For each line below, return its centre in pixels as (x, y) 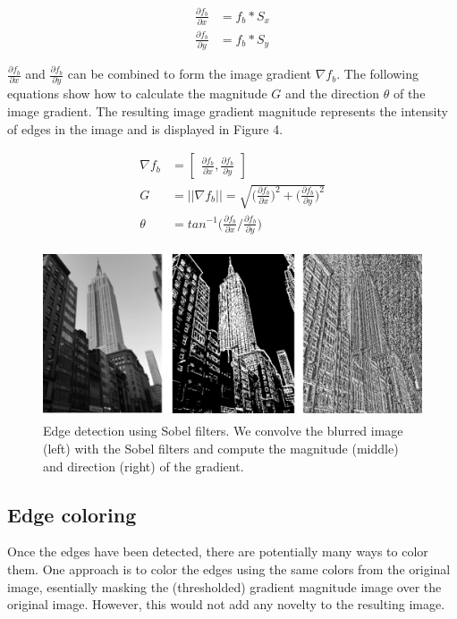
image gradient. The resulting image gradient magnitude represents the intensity (228, 111)
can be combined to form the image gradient (190, 74)
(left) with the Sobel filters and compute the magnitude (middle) (221, 449)
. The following (377, 74)
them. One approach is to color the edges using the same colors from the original (229, 569)
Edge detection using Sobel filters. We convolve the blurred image (223, 431)
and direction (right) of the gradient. (144, 466)
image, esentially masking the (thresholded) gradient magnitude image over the (224, 586)
